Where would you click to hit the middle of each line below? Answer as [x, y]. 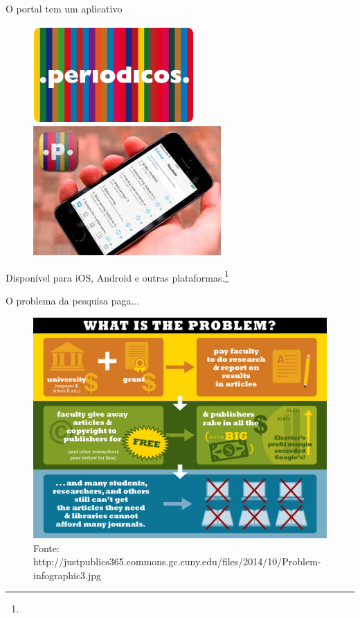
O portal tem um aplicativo [64, 8]
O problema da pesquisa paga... [73, 301]
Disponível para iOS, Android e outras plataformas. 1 [117, 276]
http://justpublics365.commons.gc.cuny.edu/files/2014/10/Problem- [177, 561]
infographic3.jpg [67, 575]
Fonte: [46, 548]
